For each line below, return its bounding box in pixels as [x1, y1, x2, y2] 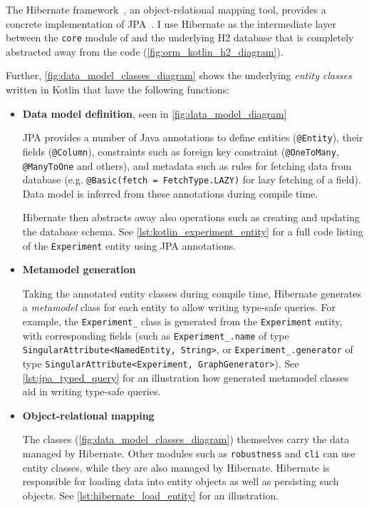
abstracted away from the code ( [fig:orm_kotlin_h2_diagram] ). [6, 44, 284, 59]
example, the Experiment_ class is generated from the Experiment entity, [22, 314, 343, 329]
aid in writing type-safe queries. [22, 384, 161, 399]
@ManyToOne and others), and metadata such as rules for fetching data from [22, 158, 352, 173]
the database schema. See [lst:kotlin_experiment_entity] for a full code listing [22, 224, 363, 239]
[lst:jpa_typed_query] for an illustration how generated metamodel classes [22, 370, 349, 385]
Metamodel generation [22, 262, 136, 277]
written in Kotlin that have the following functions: [6, 82, 229, 97]
